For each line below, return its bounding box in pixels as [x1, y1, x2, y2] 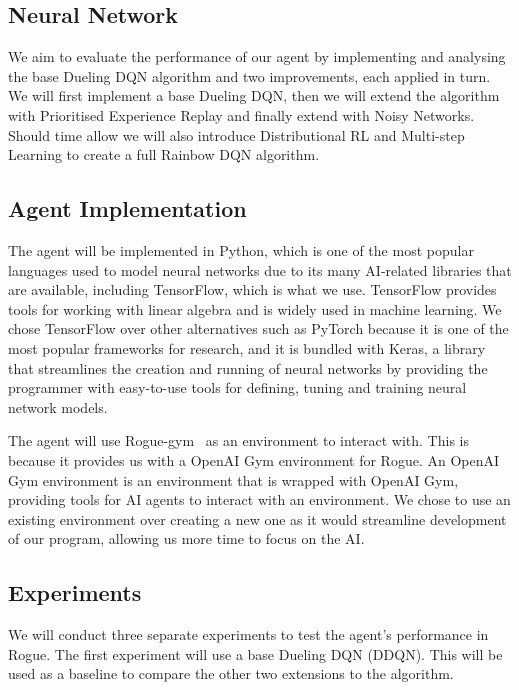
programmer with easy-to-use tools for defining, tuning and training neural [8, 377, 467, 398]
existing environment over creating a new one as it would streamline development [8, 508, 507, 529]
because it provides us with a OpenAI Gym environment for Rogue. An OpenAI [8, 449, 500, 470]
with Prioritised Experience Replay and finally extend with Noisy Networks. [8, 104, 475, 125]
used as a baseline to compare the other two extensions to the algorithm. [8, 663, 454, 684]
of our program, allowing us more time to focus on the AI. [8, 528, 365, 549]
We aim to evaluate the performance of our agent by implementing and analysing [8, 46, 506, 67]
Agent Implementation [8, 193, 247, 224]
